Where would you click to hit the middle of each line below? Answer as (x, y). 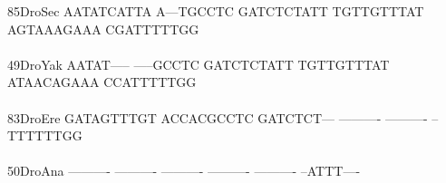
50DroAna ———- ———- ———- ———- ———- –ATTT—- (184, 171)
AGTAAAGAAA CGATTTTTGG (103, 29)
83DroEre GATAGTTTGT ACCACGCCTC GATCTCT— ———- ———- (218, 117)
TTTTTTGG (45, 135)
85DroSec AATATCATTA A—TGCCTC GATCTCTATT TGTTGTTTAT (216, 11)
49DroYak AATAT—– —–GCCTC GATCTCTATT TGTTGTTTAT (199, 64)
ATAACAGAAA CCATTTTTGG (102, 82)
